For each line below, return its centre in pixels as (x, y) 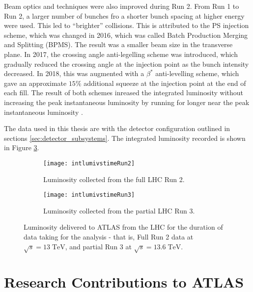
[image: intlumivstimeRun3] (89, 195)
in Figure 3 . (22, 147)
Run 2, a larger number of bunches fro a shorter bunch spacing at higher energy (124, 15)
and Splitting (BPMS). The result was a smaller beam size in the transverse (118, 44)
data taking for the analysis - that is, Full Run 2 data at (109, 237)
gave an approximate (35, 83)
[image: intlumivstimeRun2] (89, 163)
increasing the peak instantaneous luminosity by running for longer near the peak (127, 102)
